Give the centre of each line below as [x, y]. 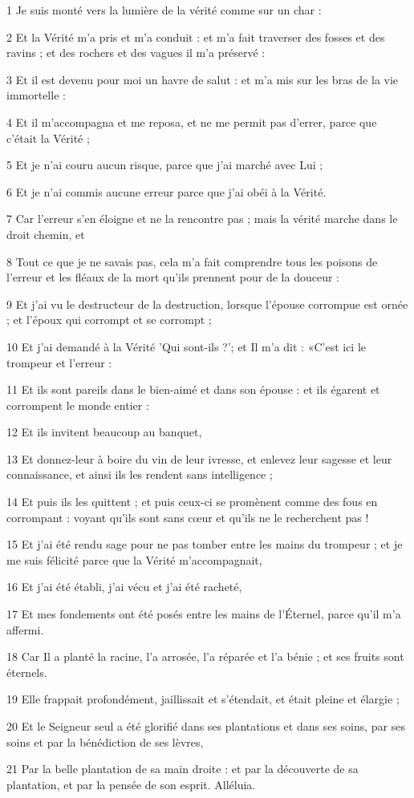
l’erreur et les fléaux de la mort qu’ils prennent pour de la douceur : [173, 277]
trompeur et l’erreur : [59, 362]
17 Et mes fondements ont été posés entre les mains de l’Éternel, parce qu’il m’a [204, 614]
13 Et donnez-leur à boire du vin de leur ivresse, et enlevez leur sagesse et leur [199, 458]
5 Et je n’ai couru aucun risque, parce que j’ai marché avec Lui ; [165, 165]
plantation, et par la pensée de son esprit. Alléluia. [131, 784]
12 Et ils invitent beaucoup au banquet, [104, 432]
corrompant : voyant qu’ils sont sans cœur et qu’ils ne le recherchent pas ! [188, 517]
